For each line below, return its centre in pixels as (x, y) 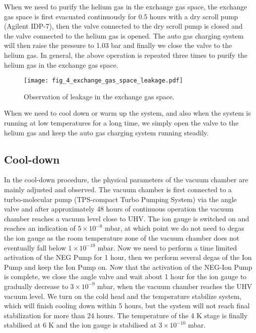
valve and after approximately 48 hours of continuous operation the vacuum (119, 209)
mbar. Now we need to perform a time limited (167, 247)
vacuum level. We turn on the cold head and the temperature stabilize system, (123, 296)
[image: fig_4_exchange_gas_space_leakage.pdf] (104, 81)
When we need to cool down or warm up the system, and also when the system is (128, 113)
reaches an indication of (40, 228)
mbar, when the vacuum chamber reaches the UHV (175, 286)
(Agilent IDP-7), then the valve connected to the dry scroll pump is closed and (123, 26)
